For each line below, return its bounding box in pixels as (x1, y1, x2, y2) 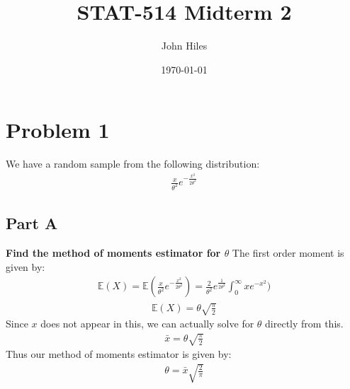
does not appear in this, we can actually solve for (40, 316, 254, 331)
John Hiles (161, 38, 208, 53)
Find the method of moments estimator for (6, 245, 221, 260)
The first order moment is (232, 245, 344, 260)
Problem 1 (6, 115, 110, 144)
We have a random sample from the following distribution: (6, 156, 260, 171)
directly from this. (265, 316, 344, 331)
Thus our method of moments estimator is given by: (6, 347, 232, 361)
